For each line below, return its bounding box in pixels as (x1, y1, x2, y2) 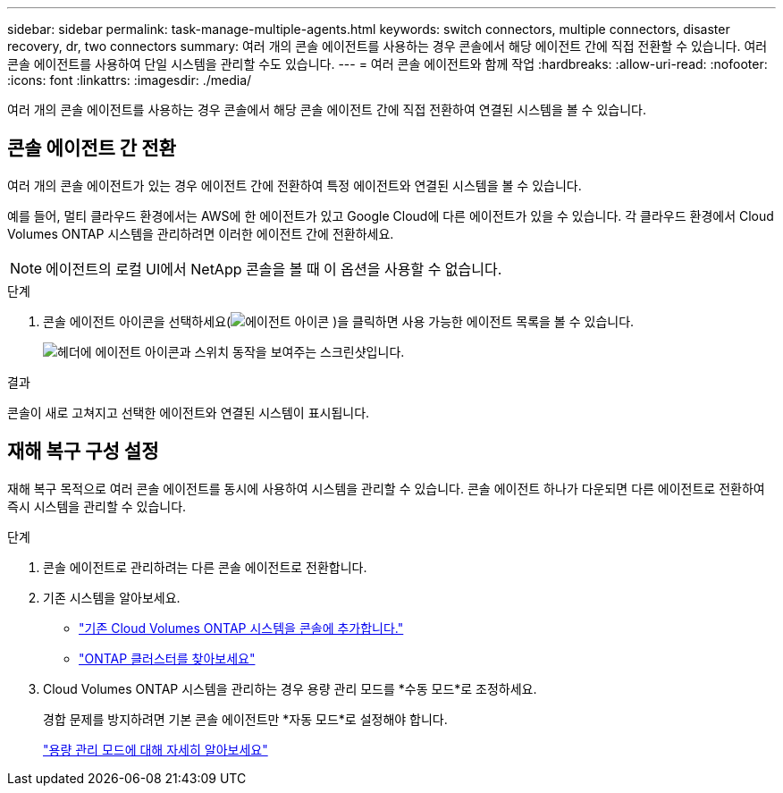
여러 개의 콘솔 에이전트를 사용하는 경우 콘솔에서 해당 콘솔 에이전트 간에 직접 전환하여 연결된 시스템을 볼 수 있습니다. (7, 102, 646, 117)
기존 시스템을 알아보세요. (43, 589, 181, 605)
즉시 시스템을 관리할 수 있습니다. (7, 498, 187, 514)
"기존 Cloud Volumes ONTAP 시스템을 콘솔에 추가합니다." (79, 620, 404, 636)
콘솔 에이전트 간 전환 (7, 137, 176, 160)
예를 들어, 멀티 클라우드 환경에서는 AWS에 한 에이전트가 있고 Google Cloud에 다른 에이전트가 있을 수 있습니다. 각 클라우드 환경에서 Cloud (7, 207, 774, 224)
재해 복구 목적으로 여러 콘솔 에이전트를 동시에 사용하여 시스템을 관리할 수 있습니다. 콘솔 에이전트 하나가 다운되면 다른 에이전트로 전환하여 (7, 480, 765, 496)
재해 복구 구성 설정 (7, 440, 159, 463)
